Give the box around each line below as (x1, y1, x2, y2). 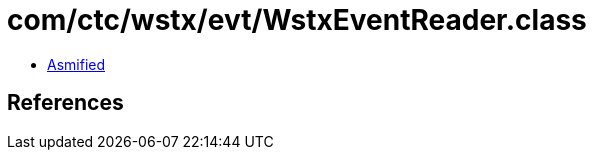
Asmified (47, 55, 106, 73)
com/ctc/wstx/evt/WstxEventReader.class (7, 3, 587, 37)
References (7, 90, 124, 116)
